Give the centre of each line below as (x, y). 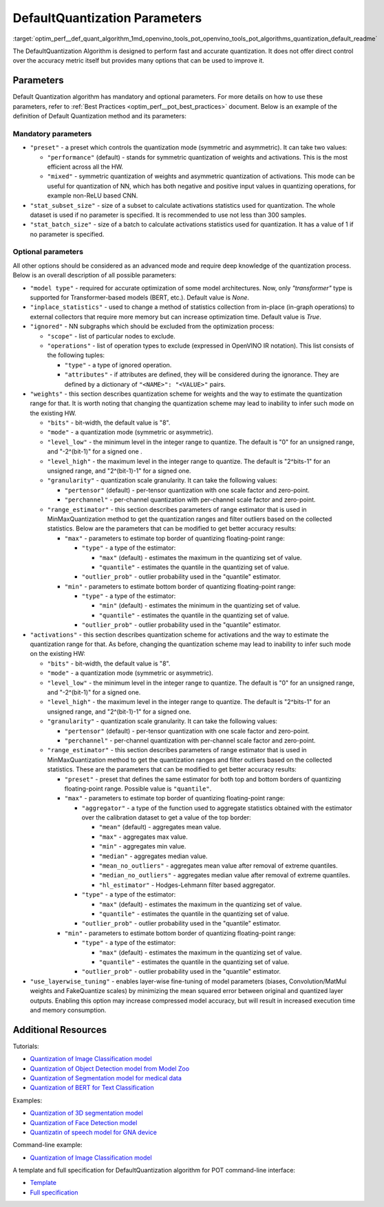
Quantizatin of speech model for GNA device (94, 1132)
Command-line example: (47, 1145)
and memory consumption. (68, 1010)
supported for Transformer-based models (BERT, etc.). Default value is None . (140, 297)
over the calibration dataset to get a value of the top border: (166, 818)
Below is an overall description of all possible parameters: (95, 275)
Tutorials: (26, 1046)
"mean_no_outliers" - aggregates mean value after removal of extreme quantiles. (218, 866)
